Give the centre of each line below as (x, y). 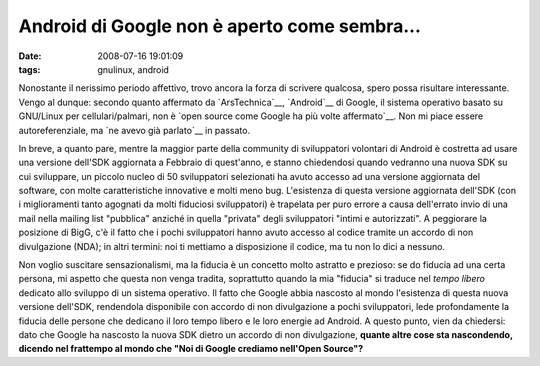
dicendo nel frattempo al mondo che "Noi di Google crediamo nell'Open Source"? (191, 349)
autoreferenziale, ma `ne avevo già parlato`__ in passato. (134, 130)
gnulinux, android (133, 69)
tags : (29, 69)
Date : (30, 56)
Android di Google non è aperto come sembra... (220, 26)
